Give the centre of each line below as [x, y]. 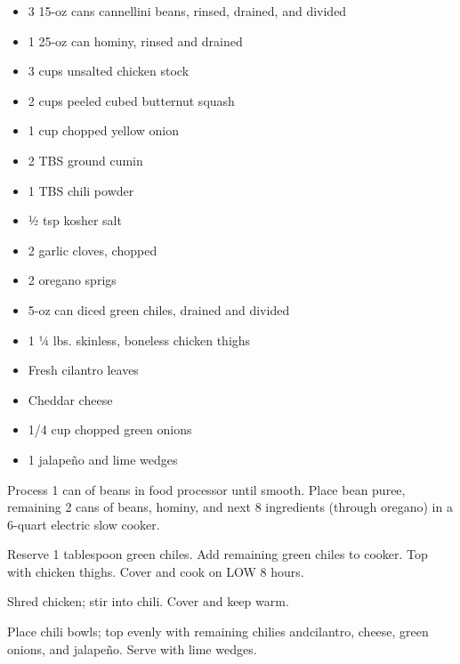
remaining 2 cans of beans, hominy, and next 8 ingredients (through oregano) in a [230, 507]
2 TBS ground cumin [85, 160]
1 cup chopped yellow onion [103, 130]
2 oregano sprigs [72, 280]
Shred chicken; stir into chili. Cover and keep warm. [148, 601]
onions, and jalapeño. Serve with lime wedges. [132, 648]
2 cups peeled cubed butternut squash [131, 100]
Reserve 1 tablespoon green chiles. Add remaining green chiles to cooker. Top [218, 554]
